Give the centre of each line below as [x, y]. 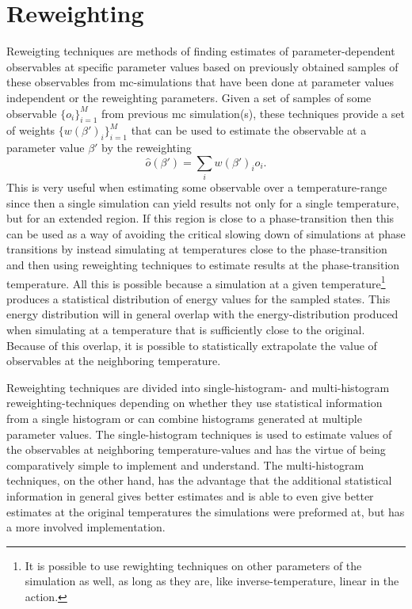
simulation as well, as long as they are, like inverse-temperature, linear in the [212, 581]
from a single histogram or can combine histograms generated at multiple [184, 418]
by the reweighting [147, 148]
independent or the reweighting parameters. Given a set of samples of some [189, 97]
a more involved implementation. [86, 527]
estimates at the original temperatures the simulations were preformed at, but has [206, 511]
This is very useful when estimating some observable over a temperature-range [197, 187]
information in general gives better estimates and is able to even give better [190, 495]
